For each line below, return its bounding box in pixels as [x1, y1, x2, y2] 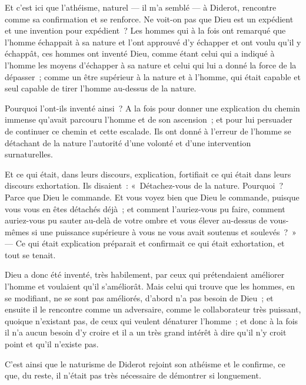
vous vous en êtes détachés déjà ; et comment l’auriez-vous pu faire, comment [5, 202, 285, 215]
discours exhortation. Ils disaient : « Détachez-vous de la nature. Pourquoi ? [5, 179, 284, 192]
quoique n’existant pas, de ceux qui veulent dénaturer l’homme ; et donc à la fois [5, 314, 298, 327]
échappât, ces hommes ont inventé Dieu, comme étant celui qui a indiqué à [5, 47, 275, 60]
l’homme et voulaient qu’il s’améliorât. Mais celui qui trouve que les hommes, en [5, 280, 295, 292]
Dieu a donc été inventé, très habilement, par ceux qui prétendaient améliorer [5, 268, 285, 281]
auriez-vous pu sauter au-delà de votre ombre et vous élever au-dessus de [5, 214, 267, 226]
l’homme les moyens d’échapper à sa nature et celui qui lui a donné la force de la [5, 58, 297, 71]
